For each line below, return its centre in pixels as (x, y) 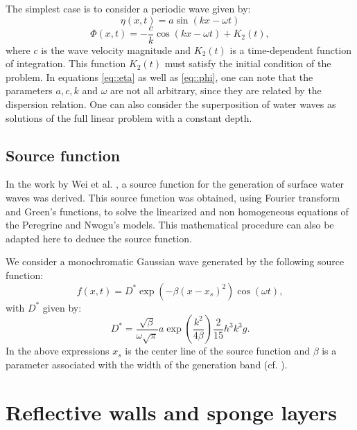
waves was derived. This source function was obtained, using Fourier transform (173, 198)
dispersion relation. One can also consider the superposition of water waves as (171, 104)
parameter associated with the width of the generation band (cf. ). (147, 364)
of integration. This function (66, 63)
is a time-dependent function (291, 50)
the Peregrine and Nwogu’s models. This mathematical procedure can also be (170, 225)
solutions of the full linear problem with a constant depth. (129, 117)
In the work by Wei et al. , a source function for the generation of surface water (175, 184)
